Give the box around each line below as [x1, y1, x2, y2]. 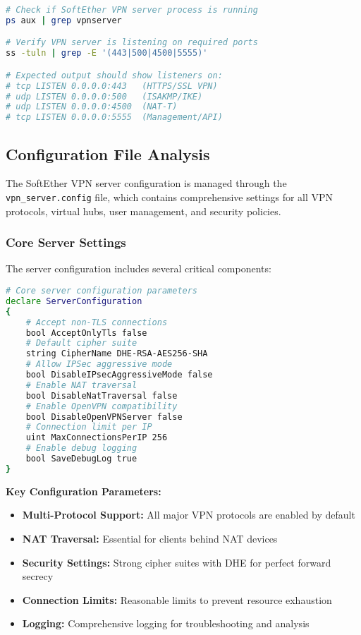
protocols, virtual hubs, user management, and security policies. [6, 203, 281, 218]
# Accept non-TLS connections [25, 317, 168, 327]
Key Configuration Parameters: [6, 483, 161, 498]
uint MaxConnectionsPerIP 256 [25, 433, 168, 443]
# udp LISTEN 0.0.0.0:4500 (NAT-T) [6, 102, 178, 112]
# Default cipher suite [25, 338, 137, 349]
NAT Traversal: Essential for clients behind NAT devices [22, 531, 278, 545]
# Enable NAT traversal [25, 380, 137, 390]
